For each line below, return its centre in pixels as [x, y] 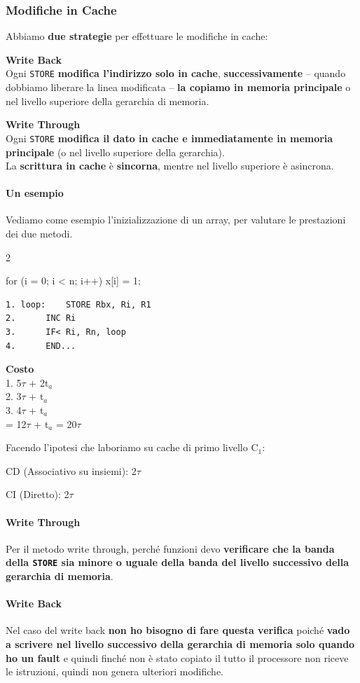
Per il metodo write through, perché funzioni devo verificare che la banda [170, 548]
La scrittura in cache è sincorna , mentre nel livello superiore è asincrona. [170, 166]
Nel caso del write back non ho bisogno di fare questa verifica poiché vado [178, 630]
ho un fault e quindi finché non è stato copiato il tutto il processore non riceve [177, 657]
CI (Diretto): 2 [37, 494]
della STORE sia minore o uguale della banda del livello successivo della [178, 562]
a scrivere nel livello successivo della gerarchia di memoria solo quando [180, 644]
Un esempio [35, 193]
